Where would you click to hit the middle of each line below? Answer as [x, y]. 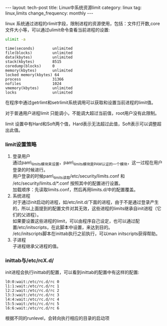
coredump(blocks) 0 [30, 66]
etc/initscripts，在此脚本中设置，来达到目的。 [65, 227]
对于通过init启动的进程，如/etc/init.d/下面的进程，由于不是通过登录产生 [86, 202]
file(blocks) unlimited [39, 53]
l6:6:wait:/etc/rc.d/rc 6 [32, 308]
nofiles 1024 [33, 84]
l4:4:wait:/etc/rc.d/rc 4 [32, 300]
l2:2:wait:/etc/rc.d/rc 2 [32, 291]
